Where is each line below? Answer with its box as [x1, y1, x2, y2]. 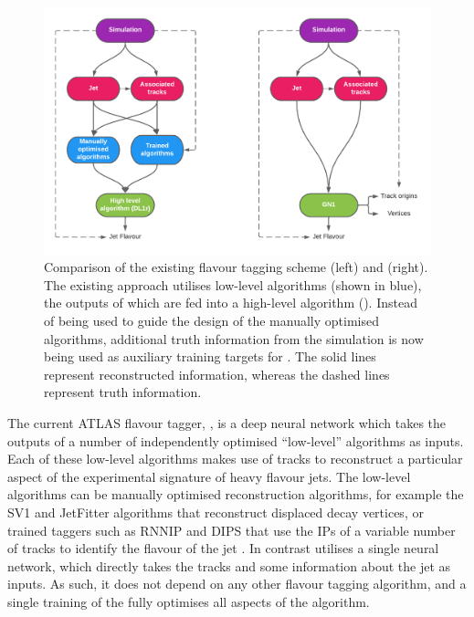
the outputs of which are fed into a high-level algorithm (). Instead [44, 293, 417, 312]
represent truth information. [44, 382, 202, 402]
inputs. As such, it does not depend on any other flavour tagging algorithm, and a [7, 574, 467, 593]
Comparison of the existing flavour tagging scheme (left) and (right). [44, 257, 428, 277]
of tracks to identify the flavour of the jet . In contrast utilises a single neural [7, 539, 439, 558]
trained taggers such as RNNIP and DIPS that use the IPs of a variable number [7, 520, 456, 539]
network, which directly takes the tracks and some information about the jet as [7, 556, 451, 575]
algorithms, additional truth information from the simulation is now [44, 329, 424, 348]
